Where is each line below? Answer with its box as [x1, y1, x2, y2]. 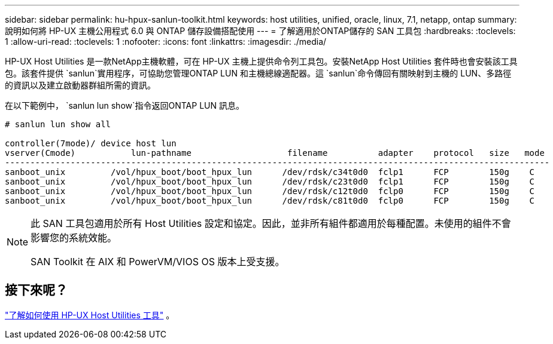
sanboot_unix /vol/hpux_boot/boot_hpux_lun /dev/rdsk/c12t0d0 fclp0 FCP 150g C [5, 186, 535, 196]
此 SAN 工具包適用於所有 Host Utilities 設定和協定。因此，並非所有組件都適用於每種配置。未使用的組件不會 [31, 217, 511, 229]
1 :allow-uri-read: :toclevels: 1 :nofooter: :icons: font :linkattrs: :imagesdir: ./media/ [5, 36, 327, 47]
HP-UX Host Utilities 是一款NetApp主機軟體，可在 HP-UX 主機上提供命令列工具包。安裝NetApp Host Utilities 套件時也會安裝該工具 [5, 56, 518, 66]
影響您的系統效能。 [31, 232, 117, 244]
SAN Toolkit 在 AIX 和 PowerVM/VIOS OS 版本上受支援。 [31, 256, 285, 268]
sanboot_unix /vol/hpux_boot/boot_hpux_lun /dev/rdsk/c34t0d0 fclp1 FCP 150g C [5, 167, 535, 177]
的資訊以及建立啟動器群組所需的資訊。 [5, 80, 156, 90]
